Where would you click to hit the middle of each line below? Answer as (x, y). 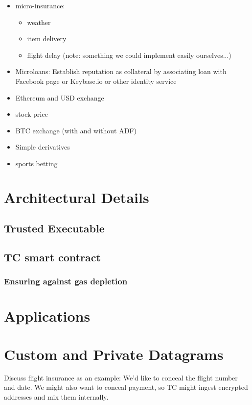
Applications (47, 316)
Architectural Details (77, 197)
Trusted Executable (54, 228)
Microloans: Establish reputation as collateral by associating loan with (121, 71)
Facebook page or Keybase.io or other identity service (96, 81)
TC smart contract (52, 257)
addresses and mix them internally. (56, 397)
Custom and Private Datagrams (114, 354)
